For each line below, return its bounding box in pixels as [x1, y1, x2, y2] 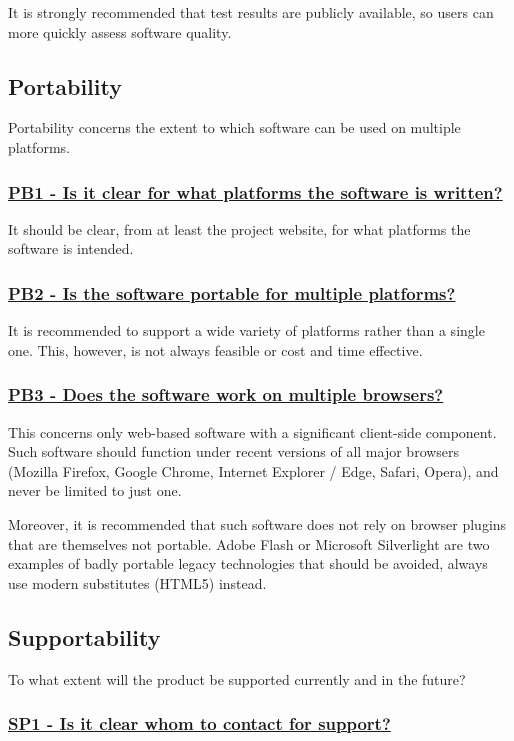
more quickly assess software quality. [8, 21, 232, 42]
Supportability [8, 621, 161, 652]
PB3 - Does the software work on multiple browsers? [8, 382, 444, 407]
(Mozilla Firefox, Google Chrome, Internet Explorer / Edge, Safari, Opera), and [8, 460, 499, 481]
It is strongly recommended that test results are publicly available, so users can [8, 2, 494, 22]
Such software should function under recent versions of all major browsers [8, 441, 460, 462]
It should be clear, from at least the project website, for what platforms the [8, 218, 471, 239]
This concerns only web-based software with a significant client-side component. [8, 421, 497, 442]
